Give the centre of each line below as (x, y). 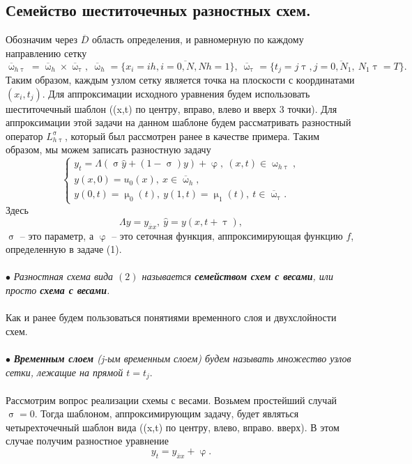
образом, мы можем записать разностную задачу (108, 149)
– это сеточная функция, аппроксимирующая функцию (227, 235)
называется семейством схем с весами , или (237, 276)
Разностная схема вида (63, 276)
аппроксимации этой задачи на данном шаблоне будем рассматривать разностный (178, 122)
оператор (24, 136)
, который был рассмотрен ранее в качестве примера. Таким (192, 136)
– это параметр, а (57, 235)
